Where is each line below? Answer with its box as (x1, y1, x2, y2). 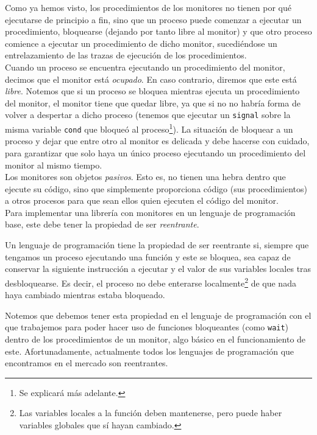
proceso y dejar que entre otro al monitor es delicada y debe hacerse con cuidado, (5, 134, 310, 147)
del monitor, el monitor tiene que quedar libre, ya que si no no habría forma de (5, 96, 301, 109)
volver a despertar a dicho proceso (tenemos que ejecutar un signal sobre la (5, 108, 291, 121)
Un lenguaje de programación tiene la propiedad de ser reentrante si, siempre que (5, 238, 309, 251)
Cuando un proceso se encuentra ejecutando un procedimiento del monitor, (5, 60, 285, 73)
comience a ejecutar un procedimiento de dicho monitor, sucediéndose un (5, 37, 277, 49)
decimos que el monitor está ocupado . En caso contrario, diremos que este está (5, 72, 297, 85)
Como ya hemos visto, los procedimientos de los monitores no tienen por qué (5, 1, 291, 13)
